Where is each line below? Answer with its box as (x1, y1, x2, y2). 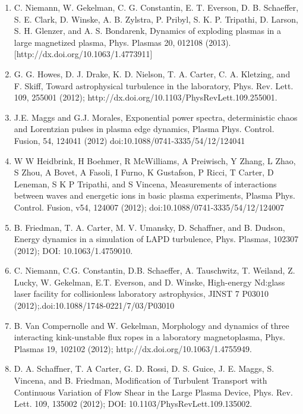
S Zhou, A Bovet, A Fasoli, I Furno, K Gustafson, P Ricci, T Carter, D (14, 166, 274, 178)
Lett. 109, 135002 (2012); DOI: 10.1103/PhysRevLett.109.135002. (14, 397, 252, 410)
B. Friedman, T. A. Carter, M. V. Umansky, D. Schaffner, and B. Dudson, (14, 221, 285, 233)
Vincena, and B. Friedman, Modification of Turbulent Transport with (14, 374, 267, 387)
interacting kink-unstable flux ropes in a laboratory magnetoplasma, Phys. (14, 331, 285, 343)
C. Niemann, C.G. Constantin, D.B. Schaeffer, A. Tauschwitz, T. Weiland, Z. (14, 264, 295, 277)
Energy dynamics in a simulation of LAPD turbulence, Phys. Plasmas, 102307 (14, 233, 299, 245)
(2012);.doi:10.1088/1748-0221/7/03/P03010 (14, 299, 175, 312)
